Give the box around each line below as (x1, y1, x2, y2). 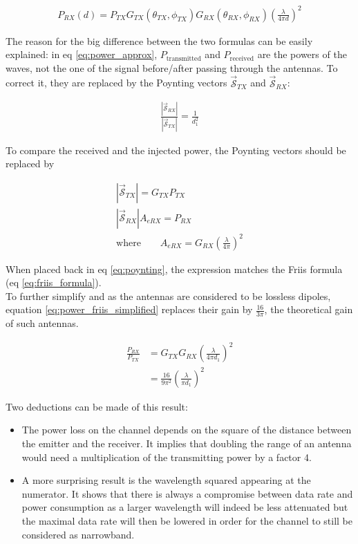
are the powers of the (257, 47, 347, 62)
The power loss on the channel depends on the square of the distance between (21, 422, 352, 437)
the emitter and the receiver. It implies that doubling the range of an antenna (21, 436, 352, 451)
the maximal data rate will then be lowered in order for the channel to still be (21, 513, 353, 527)
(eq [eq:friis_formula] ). (6, 275, 102, 290)
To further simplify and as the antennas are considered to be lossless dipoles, (6, 288, 331, 303)
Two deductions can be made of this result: (6, 399, 188, 413)
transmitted (166, 55, 201, 62)
